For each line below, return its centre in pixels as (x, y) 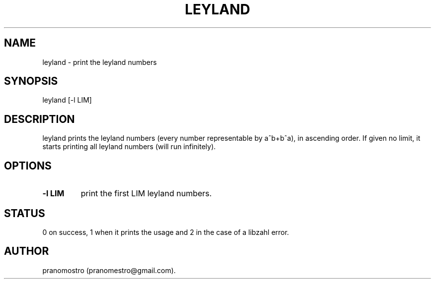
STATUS (25, 213)
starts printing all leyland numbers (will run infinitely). (129, 147)
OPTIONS (28, 166)
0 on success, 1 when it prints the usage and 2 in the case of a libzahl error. (166, 232)
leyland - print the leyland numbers (100, 62)
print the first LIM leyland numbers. (146, 194)
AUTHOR (27, 251)
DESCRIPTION (39, 119)
